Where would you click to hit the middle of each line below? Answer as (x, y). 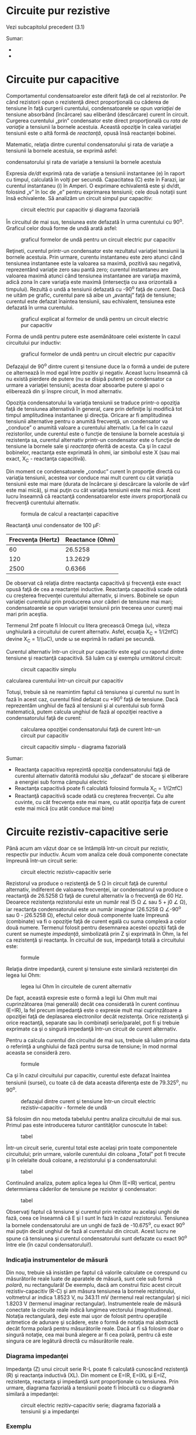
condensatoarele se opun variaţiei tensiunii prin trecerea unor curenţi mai (94, 607)
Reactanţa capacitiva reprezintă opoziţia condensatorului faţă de (92, 769)
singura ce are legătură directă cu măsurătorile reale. (70, 1341)
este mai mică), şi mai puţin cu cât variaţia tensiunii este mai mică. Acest (93, 490)
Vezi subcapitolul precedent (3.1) (45, 27)
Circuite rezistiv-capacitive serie (87, 832)
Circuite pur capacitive (63, 80)
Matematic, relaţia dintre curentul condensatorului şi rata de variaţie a (90, 144)
